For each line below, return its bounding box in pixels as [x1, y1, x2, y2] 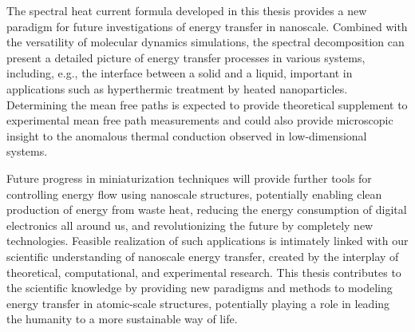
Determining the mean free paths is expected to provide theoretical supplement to [6, 96, 408, 113]
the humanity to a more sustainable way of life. [6, 310, 238, 327]
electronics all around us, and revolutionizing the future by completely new [6, 216, 373, 233]
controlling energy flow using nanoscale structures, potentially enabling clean [6, 185, 382, 202]
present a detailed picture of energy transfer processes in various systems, [6, 49, 366, 65]
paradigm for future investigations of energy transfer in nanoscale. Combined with [6, 18, 408, 34]
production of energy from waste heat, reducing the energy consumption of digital [6, 201, 407, 218]
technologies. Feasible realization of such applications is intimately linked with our [6, 232, 409, 249]
